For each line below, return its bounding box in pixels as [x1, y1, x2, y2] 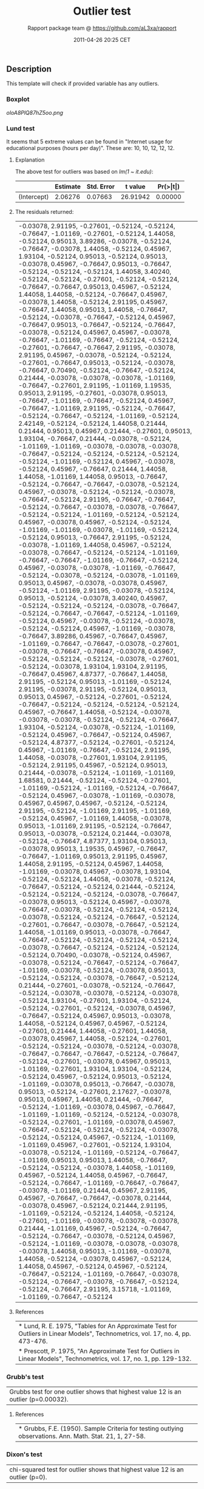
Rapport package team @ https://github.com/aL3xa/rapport [27, 24, 177, 32]
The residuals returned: [15, 208, 74, 215]
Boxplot [6, 95, 30, 104]
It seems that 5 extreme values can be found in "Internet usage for [6, 138, 172, 145]
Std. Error [86, 182, 115, 191]
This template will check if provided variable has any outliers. [6, 80, 160, 87]
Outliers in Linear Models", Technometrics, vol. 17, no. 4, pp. [18, 1329, 191, 1338]
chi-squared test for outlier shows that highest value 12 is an [9, 1465, 184, 1474]
